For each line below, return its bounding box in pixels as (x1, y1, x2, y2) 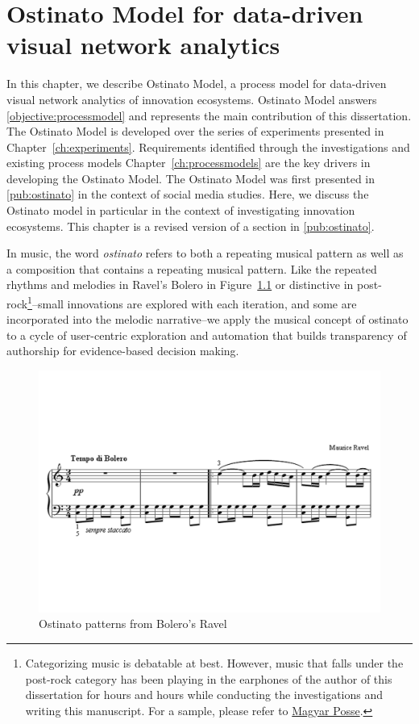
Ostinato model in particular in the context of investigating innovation (6, 202, 355, 219)
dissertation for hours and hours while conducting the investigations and (25, 686, 384, 703)
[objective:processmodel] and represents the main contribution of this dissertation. (6, 107, 412, 123)
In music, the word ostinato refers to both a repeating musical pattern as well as (6, 245, 404, 262)
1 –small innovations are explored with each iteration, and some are (27, 293, 357, 312)
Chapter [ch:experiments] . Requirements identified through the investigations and (6, 138, 410, 155)
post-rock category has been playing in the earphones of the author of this (25, 670, 392, 687)
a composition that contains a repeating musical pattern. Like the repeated (6, 260, 377, 277)
